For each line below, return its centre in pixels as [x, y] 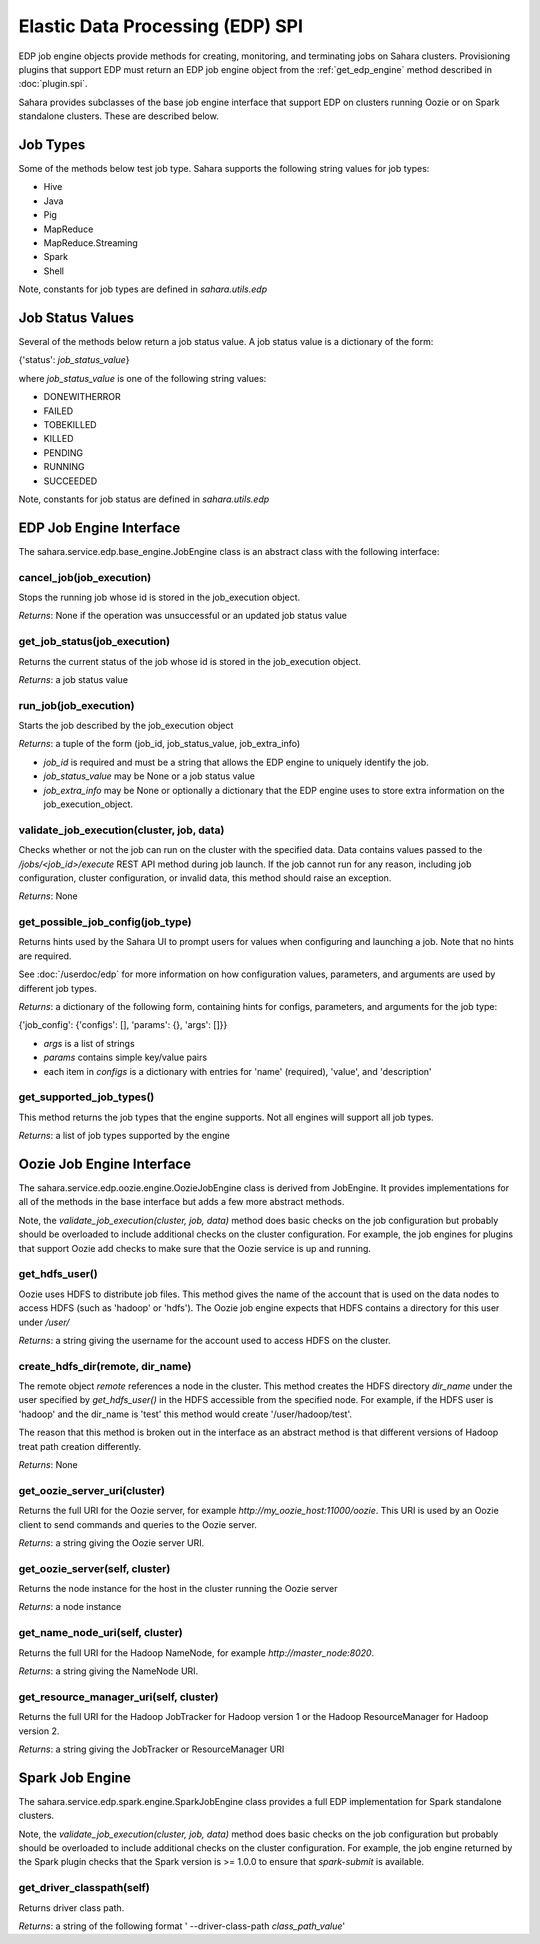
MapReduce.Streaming [91, 242]
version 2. [39, 1731]
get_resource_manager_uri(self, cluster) [118, 1697]
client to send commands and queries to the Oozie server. [137, 1524]
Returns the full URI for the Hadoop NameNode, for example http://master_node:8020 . [196, 1652]
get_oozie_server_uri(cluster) [91, 1490]
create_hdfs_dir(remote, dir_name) [105, 1366]
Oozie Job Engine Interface [105, 1163]
